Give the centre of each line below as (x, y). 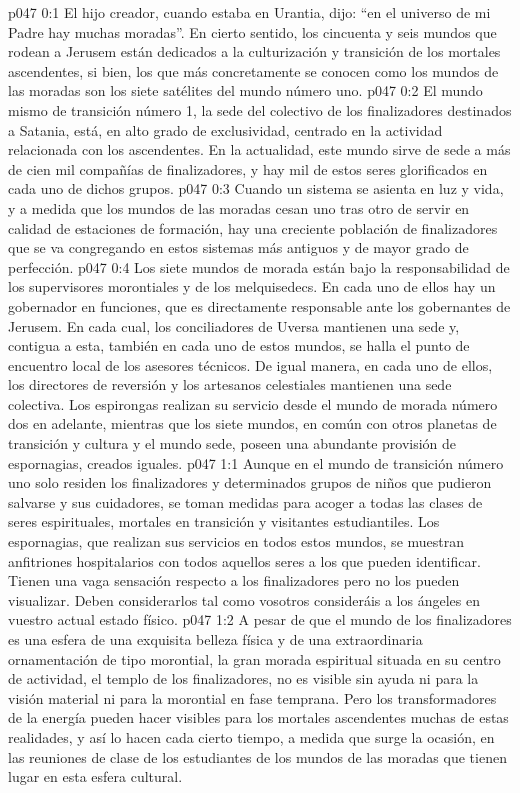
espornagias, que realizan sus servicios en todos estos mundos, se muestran (236, 541)
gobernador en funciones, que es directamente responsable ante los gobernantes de (259, 305)
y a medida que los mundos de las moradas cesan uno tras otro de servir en (239, 207)
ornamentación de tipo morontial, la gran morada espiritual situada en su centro (254, 658)
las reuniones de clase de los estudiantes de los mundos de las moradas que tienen (257, 756)
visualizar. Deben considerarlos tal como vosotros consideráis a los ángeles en (244, 599)
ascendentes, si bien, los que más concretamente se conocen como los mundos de (253, 70)
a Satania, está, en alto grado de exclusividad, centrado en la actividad (225, 129)
